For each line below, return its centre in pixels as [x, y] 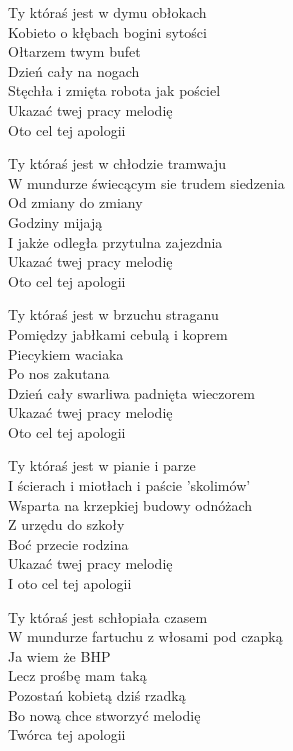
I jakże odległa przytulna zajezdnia [115, 241]
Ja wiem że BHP [59, 655]
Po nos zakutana [59, 373]
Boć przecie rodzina [68, 543]
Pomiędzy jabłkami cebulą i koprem [118, 333]
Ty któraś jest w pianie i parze [102, 465]
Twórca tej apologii [67, 734]
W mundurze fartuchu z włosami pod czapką [145, 636]
